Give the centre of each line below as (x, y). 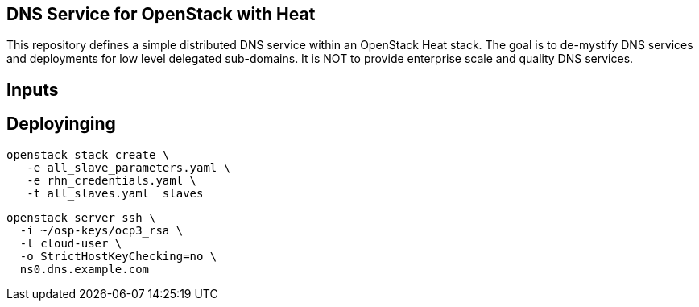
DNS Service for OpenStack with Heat (161, 14)
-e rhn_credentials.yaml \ (112, 180)
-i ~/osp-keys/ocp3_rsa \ (101, 230)
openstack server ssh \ (81, 217)
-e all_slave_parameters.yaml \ (129, 167)
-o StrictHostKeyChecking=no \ (118, 256)
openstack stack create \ (88, 154)
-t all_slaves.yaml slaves (115, 193)
